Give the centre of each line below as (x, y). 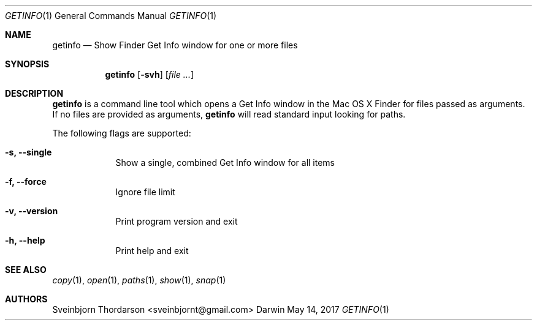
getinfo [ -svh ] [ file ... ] (150, 74)
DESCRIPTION (34, 93)
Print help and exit (152, 251)
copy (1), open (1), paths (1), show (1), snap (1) (139, 280)
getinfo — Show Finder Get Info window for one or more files (175, 45)
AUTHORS (26, 299)
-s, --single (29, 152)
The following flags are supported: (122, 133)
